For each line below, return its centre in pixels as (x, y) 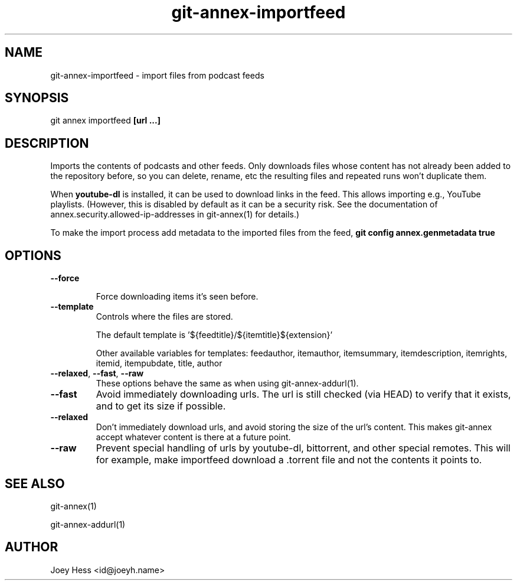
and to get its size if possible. (161, 406)
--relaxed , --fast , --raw (97, 373)
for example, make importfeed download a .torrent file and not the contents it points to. (289, 460)
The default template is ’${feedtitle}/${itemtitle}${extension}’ (214, 335)
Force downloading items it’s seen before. (177, 297)
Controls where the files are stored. (164, 317)
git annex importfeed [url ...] (105, 121)
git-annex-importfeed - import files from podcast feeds (157, 75)
